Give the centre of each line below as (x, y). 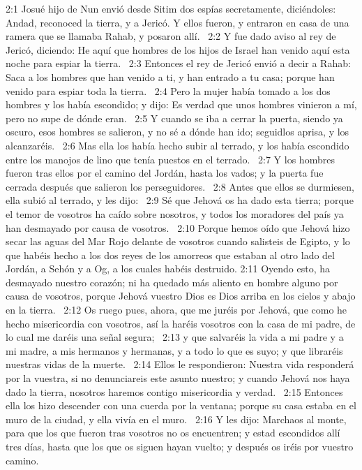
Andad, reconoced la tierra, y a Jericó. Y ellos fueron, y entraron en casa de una (178, 22)
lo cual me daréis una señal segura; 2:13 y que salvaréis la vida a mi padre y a (175, 337)
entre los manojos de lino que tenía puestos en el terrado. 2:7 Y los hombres (170, 159)
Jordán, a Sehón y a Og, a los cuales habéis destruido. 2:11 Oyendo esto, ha (168, 269)
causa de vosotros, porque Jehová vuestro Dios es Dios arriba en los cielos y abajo (181, 296)
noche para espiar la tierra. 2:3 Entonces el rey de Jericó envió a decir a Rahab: (178, 63)
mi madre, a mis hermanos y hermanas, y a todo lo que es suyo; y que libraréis (174, 350)
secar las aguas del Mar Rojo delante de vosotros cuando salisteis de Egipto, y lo (178, 241)
